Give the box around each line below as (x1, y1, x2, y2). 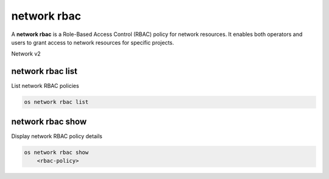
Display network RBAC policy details (11, 132, 103, 140)
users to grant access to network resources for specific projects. (11, 38, 174, 46)
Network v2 (11, 50, 41, 57)
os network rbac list (24, 98, 89, 106)
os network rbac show (24, 148, 89, 156)
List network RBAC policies (11, 82, 79, 90)
